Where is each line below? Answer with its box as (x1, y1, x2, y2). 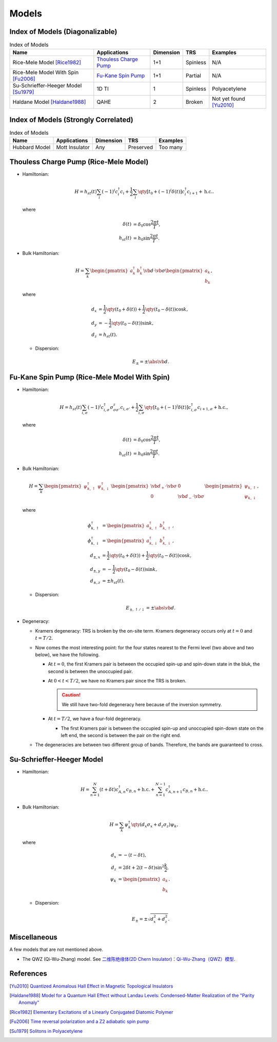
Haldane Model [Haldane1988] (12, 98, 86, 105)
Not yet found (212, 95, 246, 102)
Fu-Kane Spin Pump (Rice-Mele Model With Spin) (9, 373, 170, 382)
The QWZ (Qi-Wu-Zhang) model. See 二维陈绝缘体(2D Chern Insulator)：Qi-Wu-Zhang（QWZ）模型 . (22, 956, 235, 962)
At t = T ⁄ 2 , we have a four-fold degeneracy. (48, 715, 142, 722)
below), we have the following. (35, 651, 100, 658)
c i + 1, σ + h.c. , (197, 404, 228, 411)
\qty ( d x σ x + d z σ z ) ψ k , (131, 822, 179, 829)
